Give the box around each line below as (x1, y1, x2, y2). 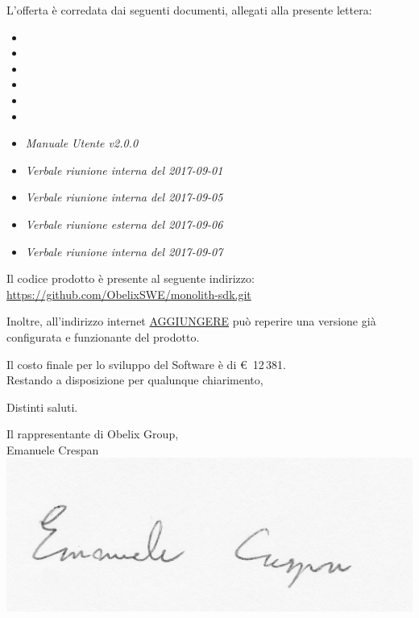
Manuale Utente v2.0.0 (25, 135, 139, 151)
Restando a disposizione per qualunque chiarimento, (6, 371, 263, 388)
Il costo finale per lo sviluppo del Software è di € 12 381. (6, 355, 286, 372)
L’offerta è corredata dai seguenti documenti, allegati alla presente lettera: (6, 2, 372, 18)
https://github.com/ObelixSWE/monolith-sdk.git (6, 285, 251, 302)
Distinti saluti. (6, 398, 78, 415)
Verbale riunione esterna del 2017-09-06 (25, 215, 223, 232)
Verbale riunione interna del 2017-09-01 (25, 161, 223, 178)
